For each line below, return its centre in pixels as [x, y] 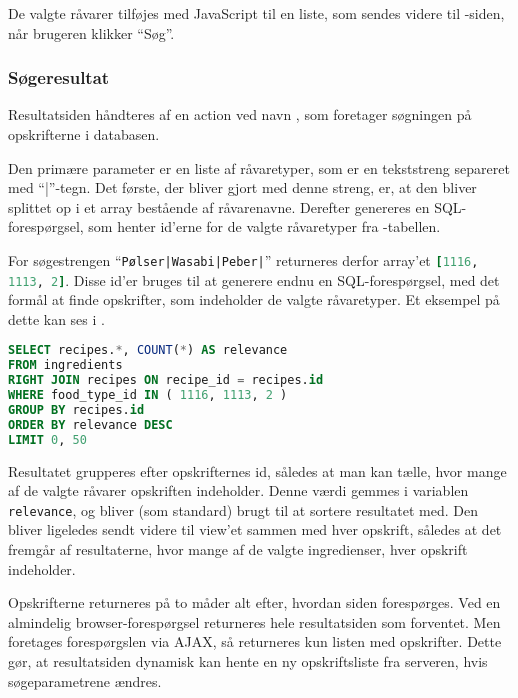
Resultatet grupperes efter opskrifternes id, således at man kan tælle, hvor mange [257, 470]
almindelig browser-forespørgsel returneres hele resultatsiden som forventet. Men [254, 621]
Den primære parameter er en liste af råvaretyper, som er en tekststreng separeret [259, 167]
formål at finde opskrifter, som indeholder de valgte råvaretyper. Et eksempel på [254, 299]
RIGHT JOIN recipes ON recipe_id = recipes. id [166, 380]
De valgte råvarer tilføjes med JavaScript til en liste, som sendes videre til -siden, [256, 13]
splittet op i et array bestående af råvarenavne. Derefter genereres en [219, 206]
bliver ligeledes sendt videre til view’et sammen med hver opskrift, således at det [255, 529]
